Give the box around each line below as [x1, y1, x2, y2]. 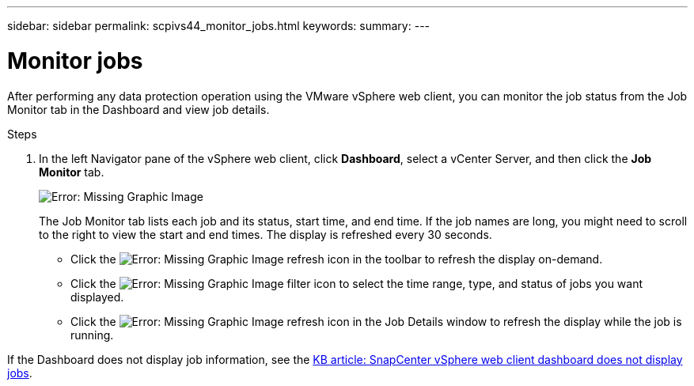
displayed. [70, 289, 124, 304]
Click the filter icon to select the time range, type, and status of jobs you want [70, 276, 643, 290]
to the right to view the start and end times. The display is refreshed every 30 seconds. [39, 227, 492, 241]
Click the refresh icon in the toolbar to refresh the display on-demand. [70, 252, 603, 266]
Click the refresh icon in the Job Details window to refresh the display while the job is [70, 314, 682, 328]
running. [70, 327, 114, 342]
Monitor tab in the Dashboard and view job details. [7, 102, 270, 116]
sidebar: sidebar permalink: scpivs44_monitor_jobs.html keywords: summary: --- [7, 19, 430, 32]
